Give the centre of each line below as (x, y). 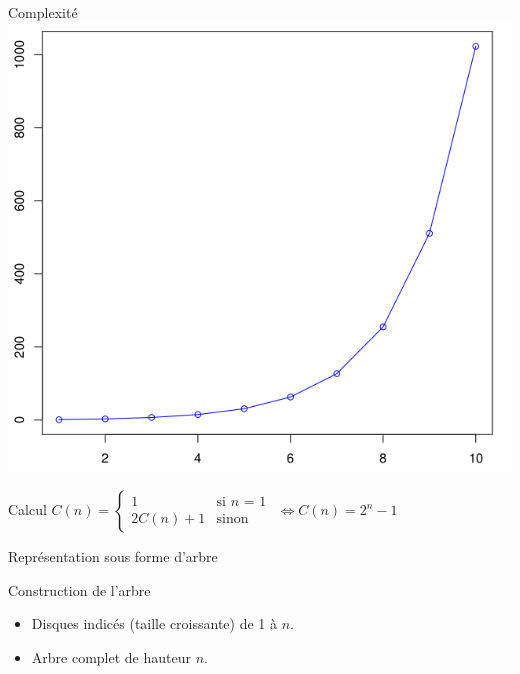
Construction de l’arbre (79, 589)
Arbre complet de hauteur (111, 657)
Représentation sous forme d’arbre (113, 556)
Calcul (27, 509)
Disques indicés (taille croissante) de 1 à (154, 623)
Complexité (43, 12)
